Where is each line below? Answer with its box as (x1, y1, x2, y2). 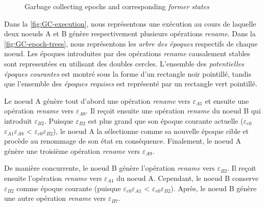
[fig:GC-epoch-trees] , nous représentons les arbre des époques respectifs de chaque (4, 38, 258, 49)
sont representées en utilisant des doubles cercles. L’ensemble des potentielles (4, 58, 244, 68)
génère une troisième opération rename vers (4, 145, 140, 156)
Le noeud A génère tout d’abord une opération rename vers (4, 95, 190, 106)
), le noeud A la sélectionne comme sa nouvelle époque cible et (53, 125, 249, 136)
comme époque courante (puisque (16, 182, 121, 193)
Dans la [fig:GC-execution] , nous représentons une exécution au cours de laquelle (4, 18, 256, 29)
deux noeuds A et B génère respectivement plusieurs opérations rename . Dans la (4, 28, 256, 39)
